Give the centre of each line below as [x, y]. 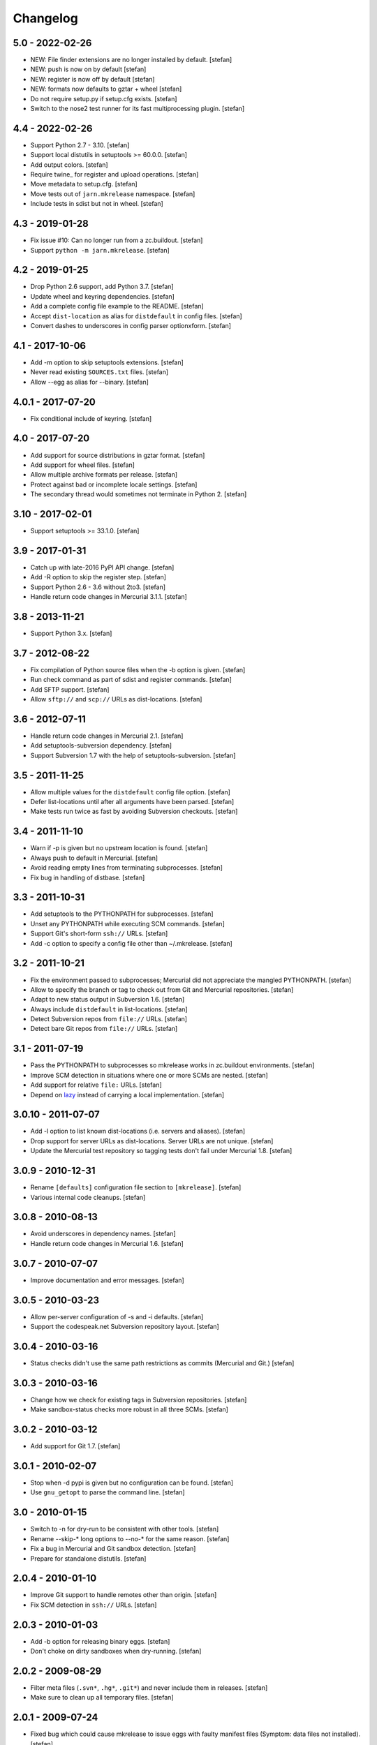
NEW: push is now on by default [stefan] [88, 69]
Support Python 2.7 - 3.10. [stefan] [80, 145]
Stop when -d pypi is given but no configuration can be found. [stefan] [132, 1483]
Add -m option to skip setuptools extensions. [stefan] [107, 362]
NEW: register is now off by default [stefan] [93, 79]
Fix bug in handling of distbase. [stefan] [88, 877]
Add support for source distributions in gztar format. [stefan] [118, 455]
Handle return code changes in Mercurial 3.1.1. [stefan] [109, 597]
